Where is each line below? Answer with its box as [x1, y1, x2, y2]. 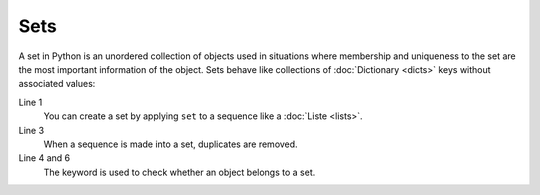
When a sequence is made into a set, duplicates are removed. [43, 138, 299, 150]
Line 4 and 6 [18, 152, 70, 164]
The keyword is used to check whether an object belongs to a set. [43, 166, 316, 178]
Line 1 [18, 96, 43, 108]
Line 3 [18, 124, 45, 136]
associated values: [18, 78, 96, 90]
